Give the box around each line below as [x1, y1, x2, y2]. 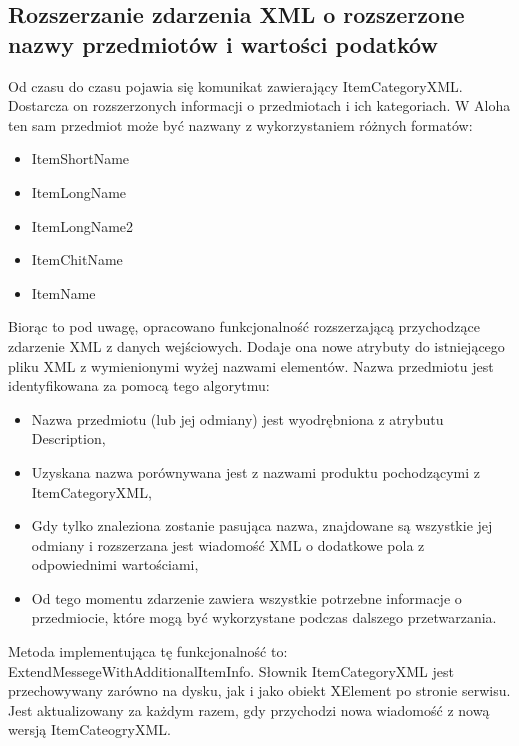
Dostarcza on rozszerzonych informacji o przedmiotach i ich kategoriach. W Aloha [8, 95, 511, 116]
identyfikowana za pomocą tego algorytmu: [8, 375, 270, 396]
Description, [31, 428, 106, 449]
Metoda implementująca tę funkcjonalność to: [8, 641, 288, 662]
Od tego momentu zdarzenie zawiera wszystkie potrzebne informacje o [31, 587, 462, 608]
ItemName [31, 282, 96, 303]
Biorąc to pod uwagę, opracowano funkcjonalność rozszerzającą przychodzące [8, 316, 480, 337]
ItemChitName [31, 249, 123, 270]
